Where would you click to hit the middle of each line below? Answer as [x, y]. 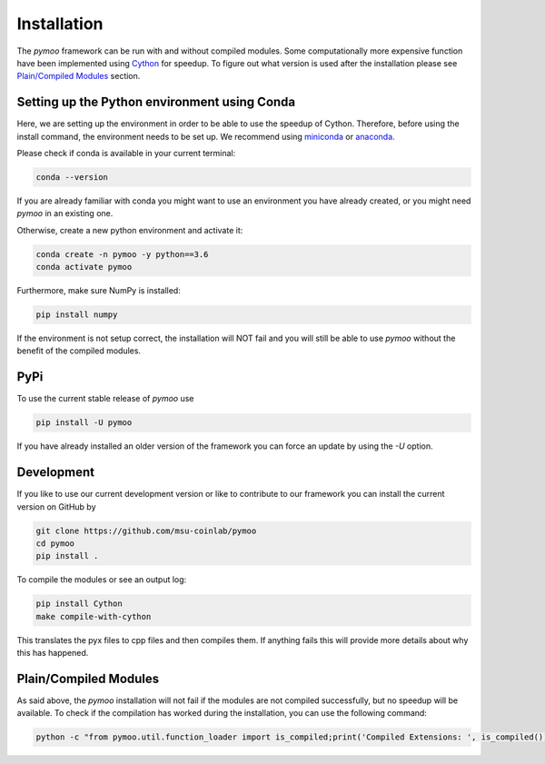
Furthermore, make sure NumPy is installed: [99, 291]
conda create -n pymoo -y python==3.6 [122, 254]
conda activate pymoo [84, 267]
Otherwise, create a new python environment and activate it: [130, 230]
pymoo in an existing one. [65, 213]
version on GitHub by [56, 506]
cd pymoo [55, 544]
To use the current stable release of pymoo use [105, 399]
